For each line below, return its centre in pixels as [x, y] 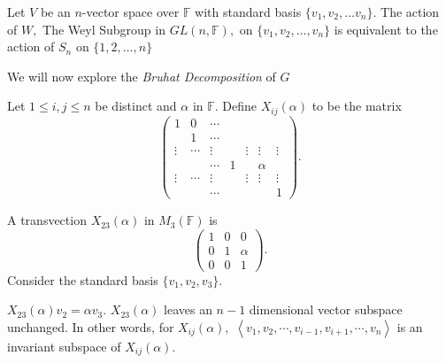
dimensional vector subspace [326, 309]
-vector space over [131, 12]
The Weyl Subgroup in [104, 29]
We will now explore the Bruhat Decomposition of [142, 76]
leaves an [188, 309]
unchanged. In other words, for [91, 327]
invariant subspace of [64, 347]
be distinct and [136, 106]
